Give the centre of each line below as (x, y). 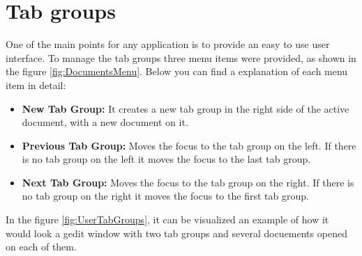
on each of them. (41, 247)
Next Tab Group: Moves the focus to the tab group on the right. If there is (188, 182)
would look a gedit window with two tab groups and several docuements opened (176, 233)
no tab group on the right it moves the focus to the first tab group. (165, 196)
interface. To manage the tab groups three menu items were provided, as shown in (181, 57)
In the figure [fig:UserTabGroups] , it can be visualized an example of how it (167, 219)
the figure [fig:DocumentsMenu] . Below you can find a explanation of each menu (177, 71)
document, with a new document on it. (105, 122)
